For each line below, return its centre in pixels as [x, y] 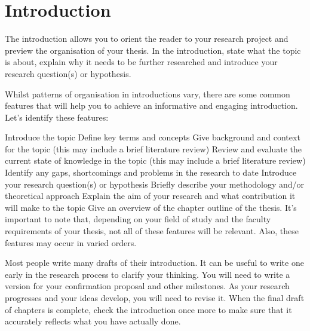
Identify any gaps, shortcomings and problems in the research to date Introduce [151, 172]
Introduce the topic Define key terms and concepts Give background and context [153, 137]
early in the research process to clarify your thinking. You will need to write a [148, 274]
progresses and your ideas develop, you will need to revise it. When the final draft [155, 298]
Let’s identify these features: [57, 117]
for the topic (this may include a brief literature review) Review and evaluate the [154, 148]
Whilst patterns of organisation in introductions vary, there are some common [148, 94]
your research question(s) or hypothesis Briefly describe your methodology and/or [155, 184]
